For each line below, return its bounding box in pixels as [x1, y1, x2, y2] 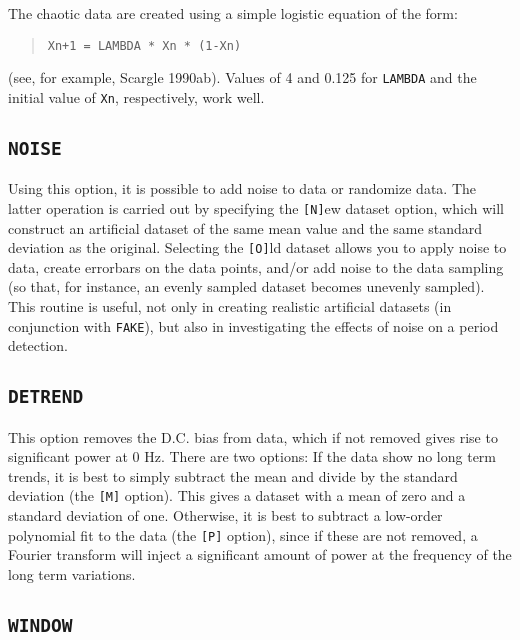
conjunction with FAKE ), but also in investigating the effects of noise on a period [8, 315, 499, 336]
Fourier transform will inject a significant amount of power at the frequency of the [8, 544, 512, 565]
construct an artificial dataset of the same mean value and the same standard [8, 217, 483, 238]
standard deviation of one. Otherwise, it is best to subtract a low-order [8, 505, 443, 526]
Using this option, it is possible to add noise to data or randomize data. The [8, 178, 476, 199]
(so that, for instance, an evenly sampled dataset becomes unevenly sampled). [8, 276, 485, 297]
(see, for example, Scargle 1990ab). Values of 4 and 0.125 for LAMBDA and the [8, 67, 477, 88]
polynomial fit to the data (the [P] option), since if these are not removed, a [8, 524, 478, 545]
